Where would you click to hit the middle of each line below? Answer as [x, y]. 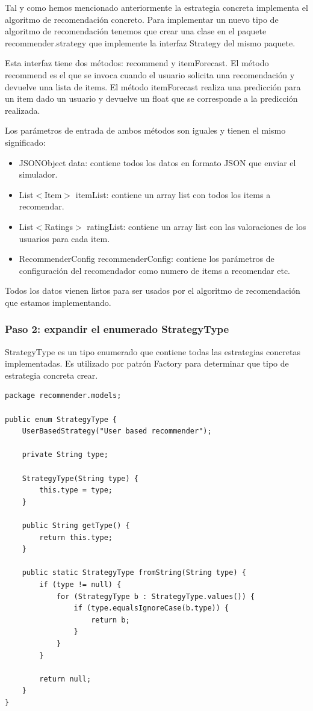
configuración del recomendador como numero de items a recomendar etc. [155, 270]
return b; [110, 620]
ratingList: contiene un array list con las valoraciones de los [197, 226]
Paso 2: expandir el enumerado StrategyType [117, 329]
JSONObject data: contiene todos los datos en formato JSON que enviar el [157, 162]
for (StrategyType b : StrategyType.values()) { [156, 596]
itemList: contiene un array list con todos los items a [173, 194]
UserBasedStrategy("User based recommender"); [117, 431]
